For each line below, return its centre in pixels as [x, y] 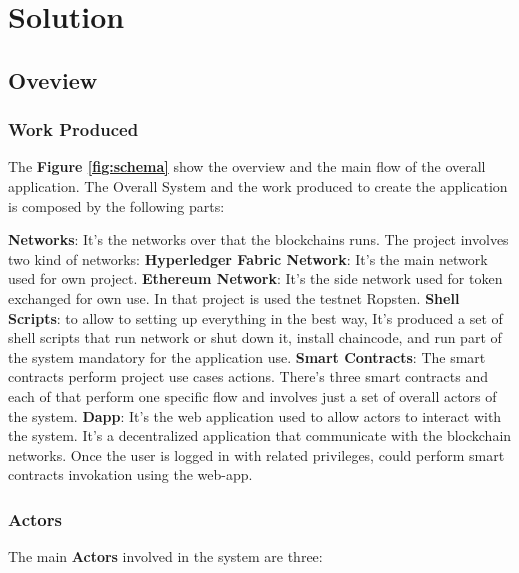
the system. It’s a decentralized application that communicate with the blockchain [260, 435]
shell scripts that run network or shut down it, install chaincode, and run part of [255, 337]
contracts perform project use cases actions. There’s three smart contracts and [248, 376]
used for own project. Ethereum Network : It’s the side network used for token [255, 278]
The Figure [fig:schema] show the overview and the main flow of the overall [247, 166]
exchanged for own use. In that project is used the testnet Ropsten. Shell [234, 297]
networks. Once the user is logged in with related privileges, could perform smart [256, 454]
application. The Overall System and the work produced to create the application [258, 185]
